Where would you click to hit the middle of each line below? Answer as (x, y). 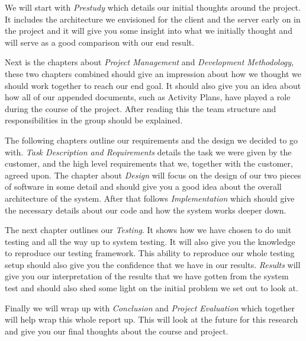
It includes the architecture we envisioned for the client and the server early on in (153, 19)
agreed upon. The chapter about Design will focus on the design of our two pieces (153, 175)
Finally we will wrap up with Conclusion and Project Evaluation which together (150, 307)
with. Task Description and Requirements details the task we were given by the (148, 152)
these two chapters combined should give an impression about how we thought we (153, 73)
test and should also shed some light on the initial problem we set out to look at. (152, 288)
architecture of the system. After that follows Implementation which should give (150, 198)
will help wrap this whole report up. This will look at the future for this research (152, 319)
